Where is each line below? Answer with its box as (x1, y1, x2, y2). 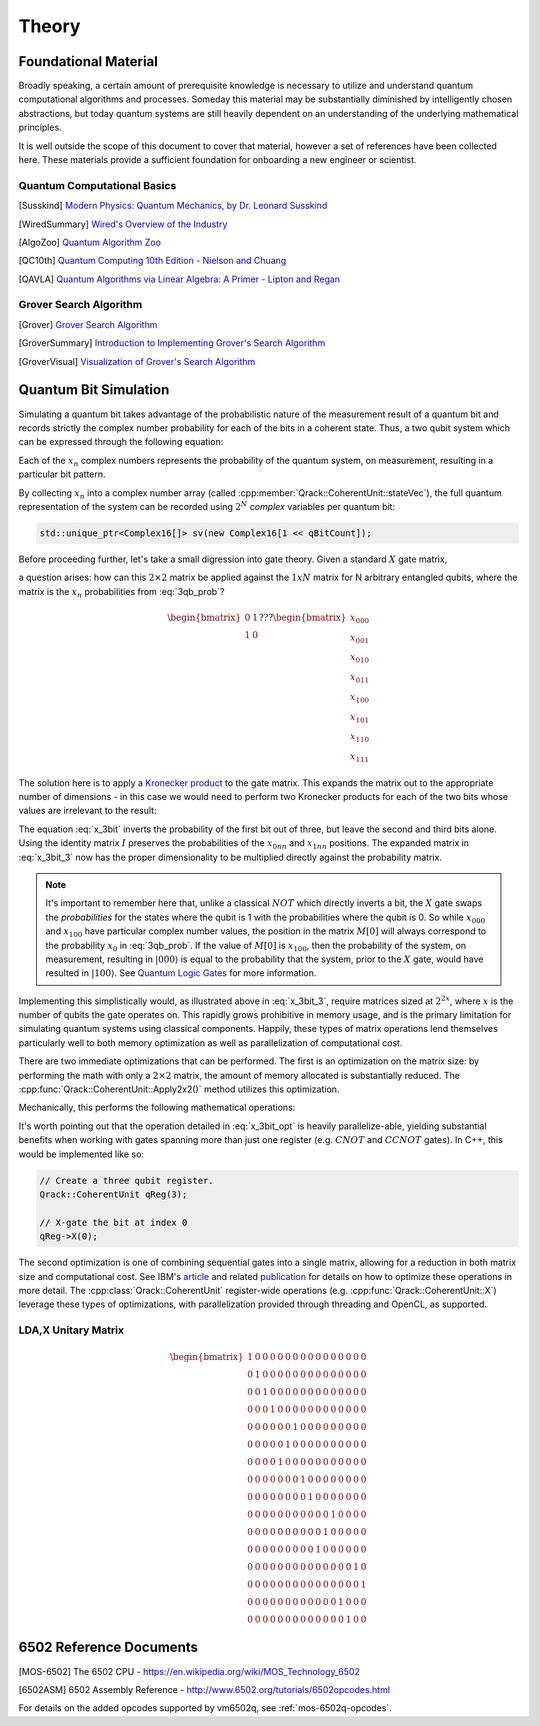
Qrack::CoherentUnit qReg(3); (39, 1188, 188, 1200)
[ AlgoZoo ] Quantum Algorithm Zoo (18, 236, 162, 248)
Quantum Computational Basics (18, 178, 177, 192)
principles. (18, 121, 62, 134)
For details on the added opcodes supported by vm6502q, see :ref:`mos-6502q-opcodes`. (18, 1702, 392, 1714)
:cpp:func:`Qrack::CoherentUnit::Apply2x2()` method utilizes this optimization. (18, 1083, 340, 1095)
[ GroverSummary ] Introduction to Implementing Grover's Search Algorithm (18, 337, 326, 349)
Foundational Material (18, 53, 159, 70)
